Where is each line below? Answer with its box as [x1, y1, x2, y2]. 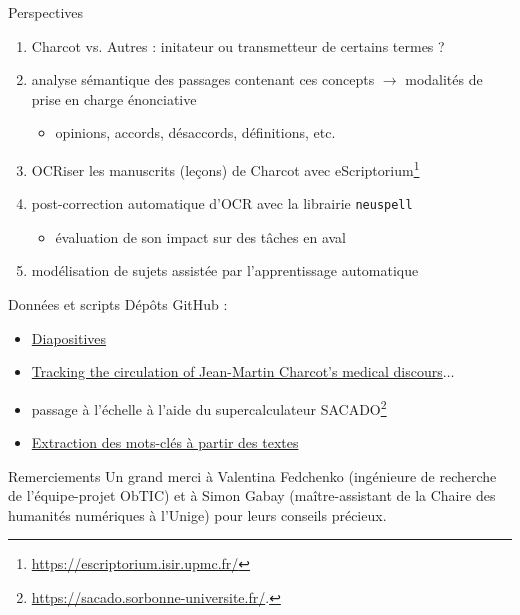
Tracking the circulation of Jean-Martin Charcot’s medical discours [31, 361, 443, 382]
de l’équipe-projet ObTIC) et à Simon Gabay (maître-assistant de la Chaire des [8, 485, 496, 506]
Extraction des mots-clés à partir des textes [31, 432, 299, 453]
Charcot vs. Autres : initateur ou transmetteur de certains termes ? [31, 35, 445, 56]
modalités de [405, 69, 483, 90]
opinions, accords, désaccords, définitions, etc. [55, 122, 336, 143]
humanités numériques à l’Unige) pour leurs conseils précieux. [8, 504, 387, 525]
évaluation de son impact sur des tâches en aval [55, 226, 347, 247]
